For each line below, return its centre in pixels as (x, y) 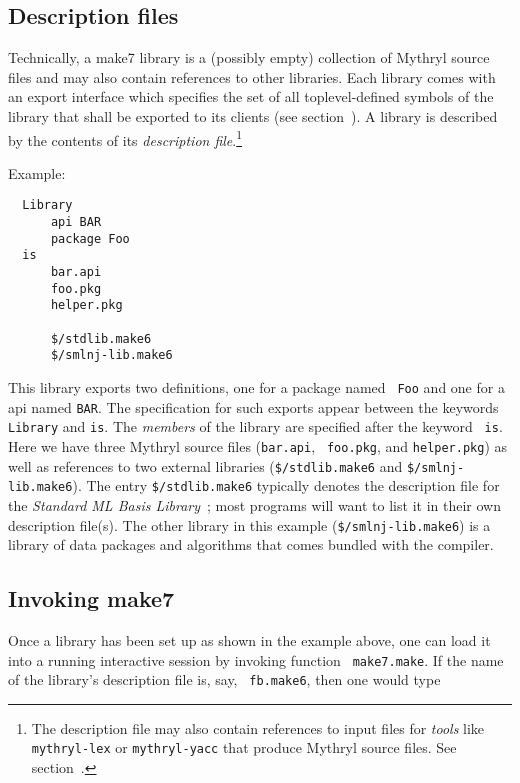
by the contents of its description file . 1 (125, 138)
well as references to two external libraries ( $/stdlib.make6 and (205, 465)
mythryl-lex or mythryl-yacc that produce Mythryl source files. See (244, 747)
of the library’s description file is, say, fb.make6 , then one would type (224, 679)
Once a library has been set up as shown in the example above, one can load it (249, 639)
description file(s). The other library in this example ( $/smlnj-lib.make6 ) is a (249, 524)
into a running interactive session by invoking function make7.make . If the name (256, 659)
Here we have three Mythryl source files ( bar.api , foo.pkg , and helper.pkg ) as (258, 445)
